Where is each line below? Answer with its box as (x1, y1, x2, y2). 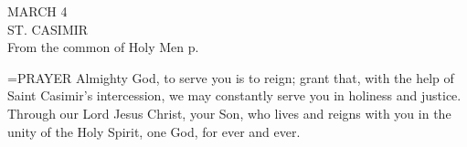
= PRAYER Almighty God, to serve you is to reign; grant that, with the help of (7, 68, 454, 87)
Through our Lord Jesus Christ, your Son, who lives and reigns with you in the (7, 103, 451, 122)
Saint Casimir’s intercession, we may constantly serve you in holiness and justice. (7, 86, 462, 105)
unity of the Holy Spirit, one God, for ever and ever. (7, 121, 301, 141)
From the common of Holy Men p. (7, 37, 199, 57)
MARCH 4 (7, 2, 68, 20)
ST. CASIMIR (7, 19, 89, 38)
